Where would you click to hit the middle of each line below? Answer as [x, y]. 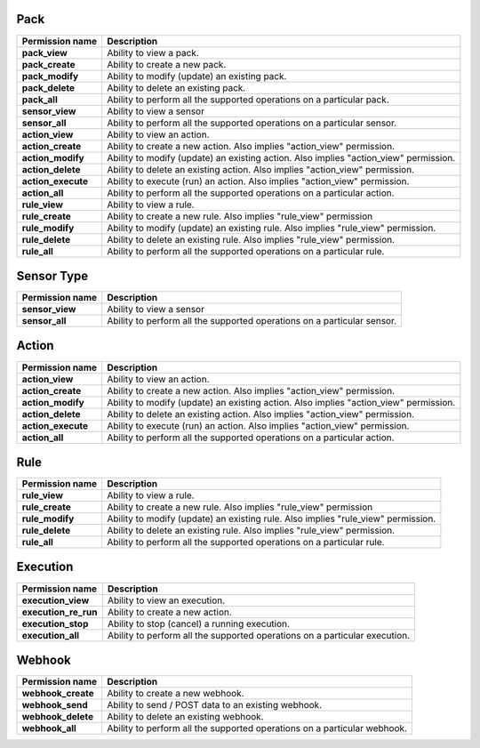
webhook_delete [57, 717]
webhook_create [58, 694]
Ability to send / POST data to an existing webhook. [215, 705]
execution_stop [55, 623]
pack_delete [48, 87]
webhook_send [55, 705]
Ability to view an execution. [166, 600]
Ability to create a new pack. [167, 64]
